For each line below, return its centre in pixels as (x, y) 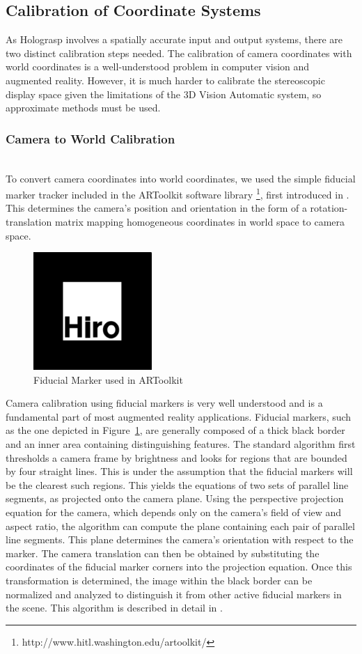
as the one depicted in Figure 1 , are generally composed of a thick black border (175, 430)
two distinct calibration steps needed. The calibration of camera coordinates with (179, 53)
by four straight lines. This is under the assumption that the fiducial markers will (179, 471)
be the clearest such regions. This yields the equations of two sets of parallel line (177, 484)
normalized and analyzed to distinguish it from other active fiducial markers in (174, 594)
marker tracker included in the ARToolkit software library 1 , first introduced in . (178, 193)
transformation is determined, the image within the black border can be (159, 580)
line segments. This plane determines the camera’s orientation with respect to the (180, 539)
